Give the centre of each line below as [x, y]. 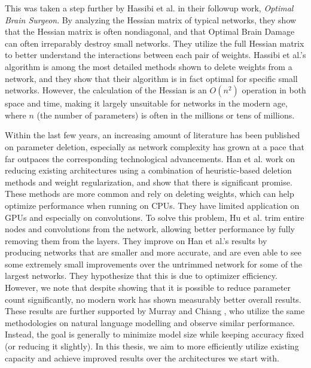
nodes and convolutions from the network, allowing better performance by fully [150, 229]
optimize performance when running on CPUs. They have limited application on [152, 205]
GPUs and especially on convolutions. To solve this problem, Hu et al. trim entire [155, 217]
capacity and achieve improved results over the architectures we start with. [142, 358]
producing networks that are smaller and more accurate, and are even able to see [153, 252]
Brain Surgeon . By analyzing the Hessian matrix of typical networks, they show [151, 19]
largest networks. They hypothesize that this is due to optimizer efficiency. [141, 276]
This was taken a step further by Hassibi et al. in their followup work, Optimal [149, 8]
